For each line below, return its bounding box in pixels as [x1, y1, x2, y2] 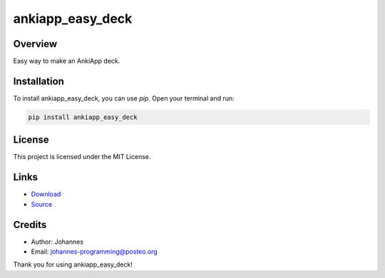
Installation [13, 75, 64, 87]
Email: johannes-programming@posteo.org [31, 247, 158, 256]
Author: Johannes [31, 237, 84, 246]
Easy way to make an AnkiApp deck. [13, 57, 120, 66]
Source [31, 200, 53, 208]
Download [31, 190, 61, 199]
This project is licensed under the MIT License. [13, 153, 151, 161]
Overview [13, 38, 58, 50]
